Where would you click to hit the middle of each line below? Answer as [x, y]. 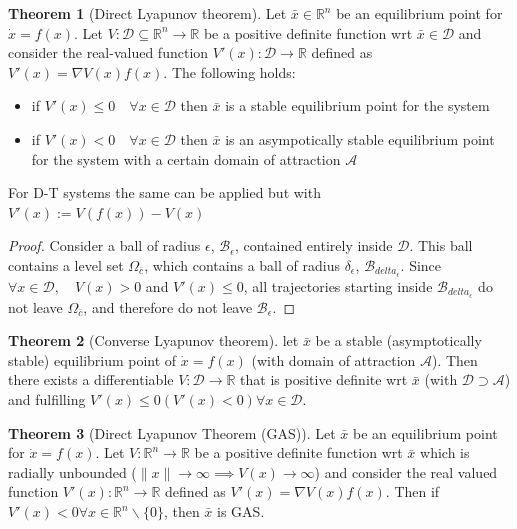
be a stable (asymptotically [398, 340]
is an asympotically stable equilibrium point [360, 138]
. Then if [412, 491]
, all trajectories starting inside [338, 285]
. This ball [441, 245]
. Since [421, 264]
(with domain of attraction [333, 359]
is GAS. [241, 511]
